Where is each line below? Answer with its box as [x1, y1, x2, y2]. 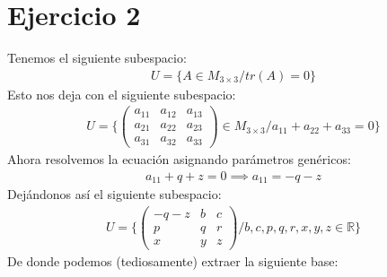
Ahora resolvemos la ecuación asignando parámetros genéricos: [7, 149, 351, 168]
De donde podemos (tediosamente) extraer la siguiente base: [7, 251, 339, 270]
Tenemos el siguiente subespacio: [7, 48, 187, 67]
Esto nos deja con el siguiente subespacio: [7, 84, 236, 103]
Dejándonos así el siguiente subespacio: [7, 184, 222, 203]
